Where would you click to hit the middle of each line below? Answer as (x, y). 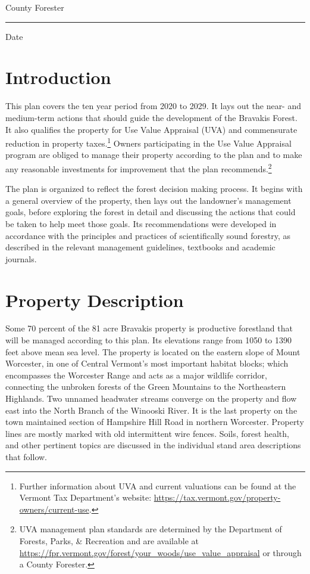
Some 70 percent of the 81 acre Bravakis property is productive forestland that (149, 328)
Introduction (58, 77)
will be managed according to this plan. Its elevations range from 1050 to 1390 (148, 340)
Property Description (95, 300)
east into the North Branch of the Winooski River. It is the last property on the (151, 410)
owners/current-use (54, 509)
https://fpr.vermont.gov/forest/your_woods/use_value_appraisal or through (160, 552)
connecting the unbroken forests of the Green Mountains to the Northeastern (146, 387)
